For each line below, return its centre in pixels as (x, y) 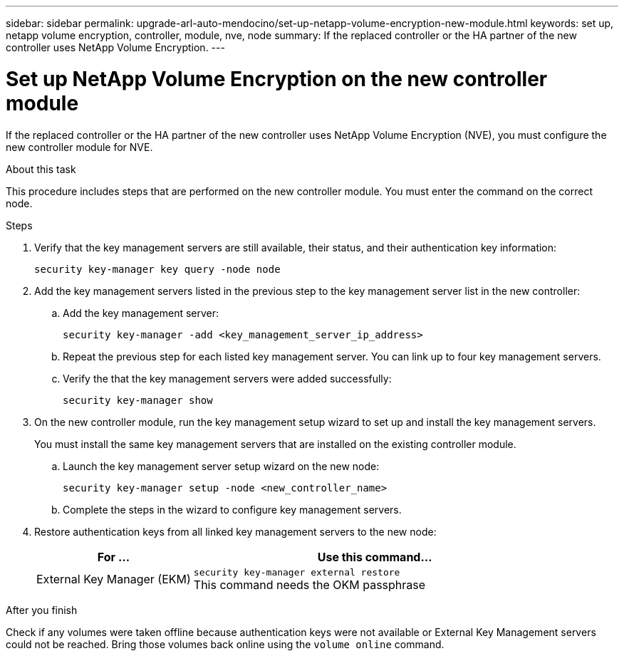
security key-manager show (138, 400)
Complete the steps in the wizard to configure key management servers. (232, 509)
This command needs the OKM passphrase (310, 584)
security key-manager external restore (297, 572)
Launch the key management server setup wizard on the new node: (221, 466)
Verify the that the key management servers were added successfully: (227, 378)
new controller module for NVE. (79, 147)
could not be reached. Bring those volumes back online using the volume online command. (225, 644)
